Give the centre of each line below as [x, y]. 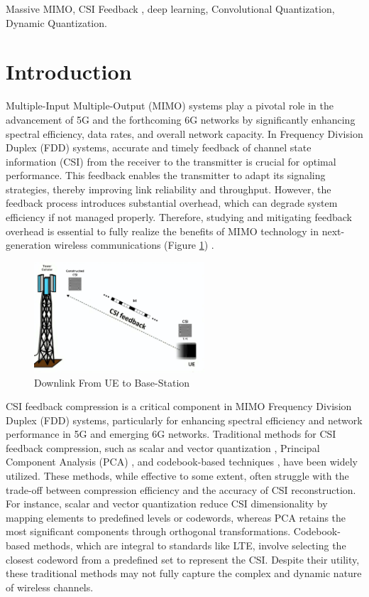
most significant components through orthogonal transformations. [148, 531]
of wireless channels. [50, 587]
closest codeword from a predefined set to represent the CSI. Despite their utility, [183, 559]
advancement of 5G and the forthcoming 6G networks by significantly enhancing [181, 119]
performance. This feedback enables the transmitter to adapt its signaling [166, 175]
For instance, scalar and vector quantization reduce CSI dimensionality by [167, 504]
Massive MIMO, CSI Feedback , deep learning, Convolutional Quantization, [170, 9]
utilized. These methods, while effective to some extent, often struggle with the [177, 476]
